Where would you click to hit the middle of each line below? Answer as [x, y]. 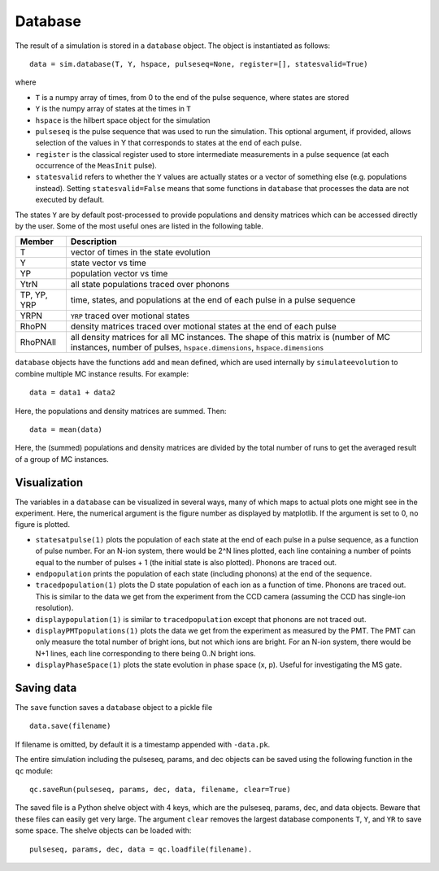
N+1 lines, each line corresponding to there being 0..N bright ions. [146, 653]
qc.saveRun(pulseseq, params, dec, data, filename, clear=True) [161, 789]
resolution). [54, 608]
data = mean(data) [66, 429]
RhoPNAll [38, 342]
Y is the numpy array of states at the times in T [113, 109]
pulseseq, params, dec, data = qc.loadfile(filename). [141, 849]
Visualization [49, 483]
